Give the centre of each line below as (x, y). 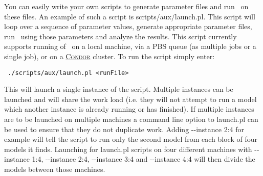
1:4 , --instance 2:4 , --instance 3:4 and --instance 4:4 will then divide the (144, 159)
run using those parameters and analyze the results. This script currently (120, 36)
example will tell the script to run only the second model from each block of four (131, 139)
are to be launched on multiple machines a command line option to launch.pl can (131, 119)
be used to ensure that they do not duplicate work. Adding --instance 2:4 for (124, 129)
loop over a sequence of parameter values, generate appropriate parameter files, (128, 26)
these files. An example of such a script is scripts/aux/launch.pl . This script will (130, 16)
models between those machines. (55, 169)
